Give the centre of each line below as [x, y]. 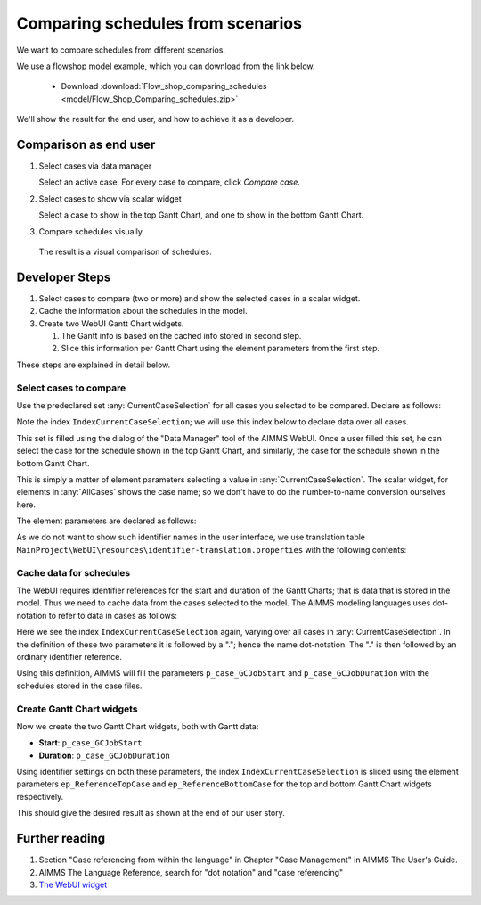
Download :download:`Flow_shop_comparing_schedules [164, 86]
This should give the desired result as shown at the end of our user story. [151, 813]
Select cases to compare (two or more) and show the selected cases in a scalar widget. [200, 298]
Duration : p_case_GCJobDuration [105, 755]
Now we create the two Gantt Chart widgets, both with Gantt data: [138, 726]
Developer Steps [64, 277]
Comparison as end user [86, 144]
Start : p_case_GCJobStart [90, 743]
